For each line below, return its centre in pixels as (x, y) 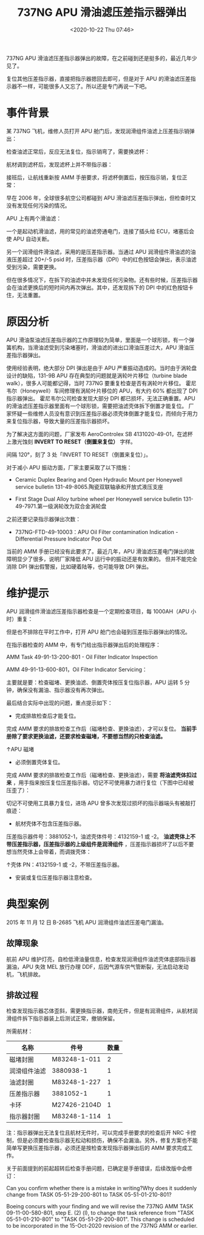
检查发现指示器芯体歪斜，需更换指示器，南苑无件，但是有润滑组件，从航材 (99, 1011)
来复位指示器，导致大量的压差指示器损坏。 (59, 421)
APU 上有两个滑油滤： (34, 218)
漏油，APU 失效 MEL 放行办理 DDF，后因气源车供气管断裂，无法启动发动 (98, 966)
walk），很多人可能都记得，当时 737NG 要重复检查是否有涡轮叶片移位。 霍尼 (101, 383)
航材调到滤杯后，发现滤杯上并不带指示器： (59, 164)
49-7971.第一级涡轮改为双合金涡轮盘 (61, 506)
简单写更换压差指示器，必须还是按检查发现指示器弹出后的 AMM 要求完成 (97, 1148)
